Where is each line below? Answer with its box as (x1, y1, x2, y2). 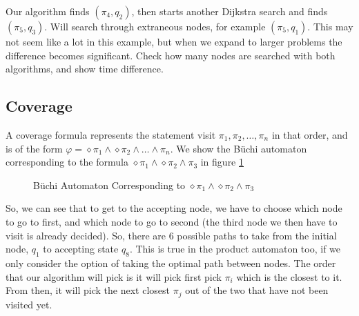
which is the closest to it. (236, 269, 342, 284)
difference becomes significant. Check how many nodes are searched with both (6, 48, 336, 62)
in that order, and (271, 127, 348, 141)
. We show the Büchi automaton (170, 141, 307, 155)
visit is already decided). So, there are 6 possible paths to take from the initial (6, 228, 337, 242)
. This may (307, 19, 353, 33)
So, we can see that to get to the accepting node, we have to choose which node (6, 201, 342, 215)
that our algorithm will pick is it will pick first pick (6, 269, 222, 284)
